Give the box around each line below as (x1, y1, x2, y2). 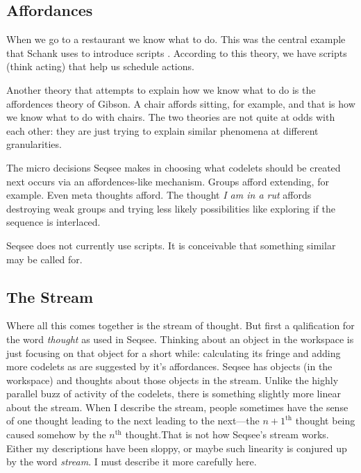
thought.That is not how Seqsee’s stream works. (125, 427, 329, 442)
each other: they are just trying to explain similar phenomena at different (6, 123, 319, 138)
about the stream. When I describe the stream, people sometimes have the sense (6, 399, 349, 414)
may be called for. (6, 251, 83, 266)
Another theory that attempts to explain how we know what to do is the (6, 82, 316, 97)
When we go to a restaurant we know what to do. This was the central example (6, 32, 346, 47)
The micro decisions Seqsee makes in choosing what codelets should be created (6, 160, 341, 174)
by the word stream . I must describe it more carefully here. (6, 454, 257, 469)
